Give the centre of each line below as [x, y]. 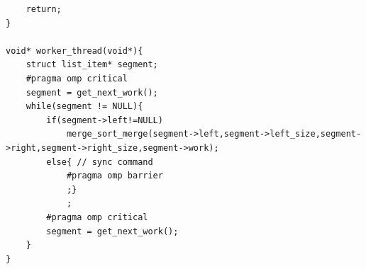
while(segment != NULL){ [84, 107]
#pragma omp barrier [115, 176]
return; [44, 9]
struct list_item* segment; [92, 65]
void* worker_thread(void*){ [74, 51]
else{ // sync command [100, 162]
